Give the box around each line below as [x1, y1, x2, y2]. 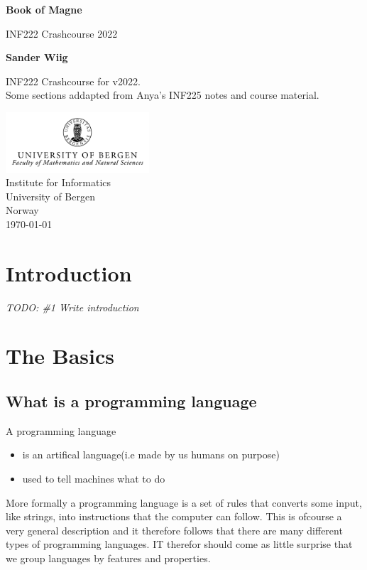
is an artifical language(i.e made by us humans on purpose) [22, 447, 280, 462]
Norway [6, 203, 39, 217]
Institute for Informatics [6, 175, 111, 190]
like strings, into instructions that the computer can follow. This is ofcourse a [6, 509, 342, 524]
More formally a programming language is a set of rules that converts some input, [6, 495, 362, 510]
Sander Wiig [6, 50, 68, 65]
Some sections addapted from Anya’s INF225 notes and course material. [6, 87, 319, 102]
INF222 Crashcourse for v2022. [6, 73, 141, 88]
